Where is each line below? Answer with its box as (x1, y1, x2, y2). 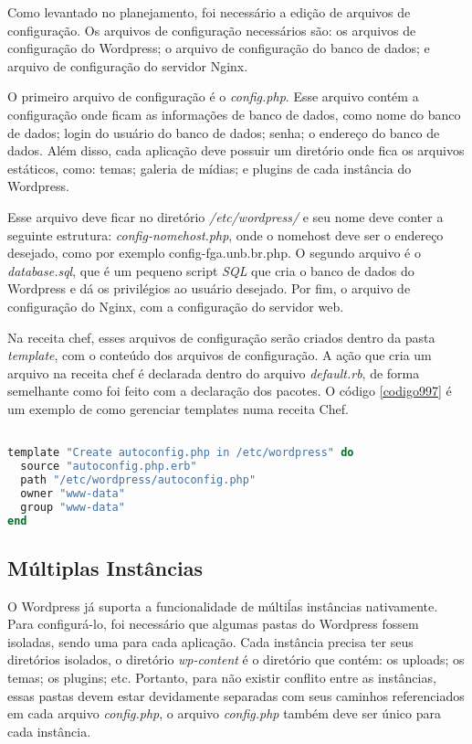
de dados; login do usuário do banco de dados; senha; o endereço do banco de (7, 122, 440, 142)
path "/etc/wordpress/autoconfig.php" (20, 473, 257, 486)
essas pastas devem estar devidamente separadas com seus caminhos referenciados (7, 686, 465, 705)
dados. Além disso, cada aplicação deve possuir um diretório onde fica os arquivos (7, 141, 465, 160)
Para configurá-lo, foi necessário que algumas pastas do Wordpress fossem (7, 614, 419, 633)
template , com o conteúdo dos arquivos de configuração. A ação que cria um (7, 345, 432, 365)
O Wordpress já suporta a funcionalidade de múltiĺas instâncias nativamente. (7, 596, 438, 615)
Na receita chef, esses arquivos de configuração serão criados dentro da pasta (7, 327, 435, 346)
